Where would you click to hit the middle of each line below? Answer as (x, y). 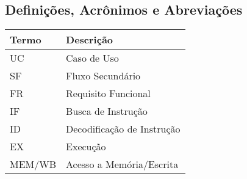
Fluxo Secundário (103, 76)
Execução (86, 147)
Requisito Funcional (108, 93)
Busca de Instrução (107, 111)
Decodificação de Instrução (123, 129)
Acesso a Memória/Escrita (122, 164)
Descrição (90, 40)
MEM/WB (33, 164)
